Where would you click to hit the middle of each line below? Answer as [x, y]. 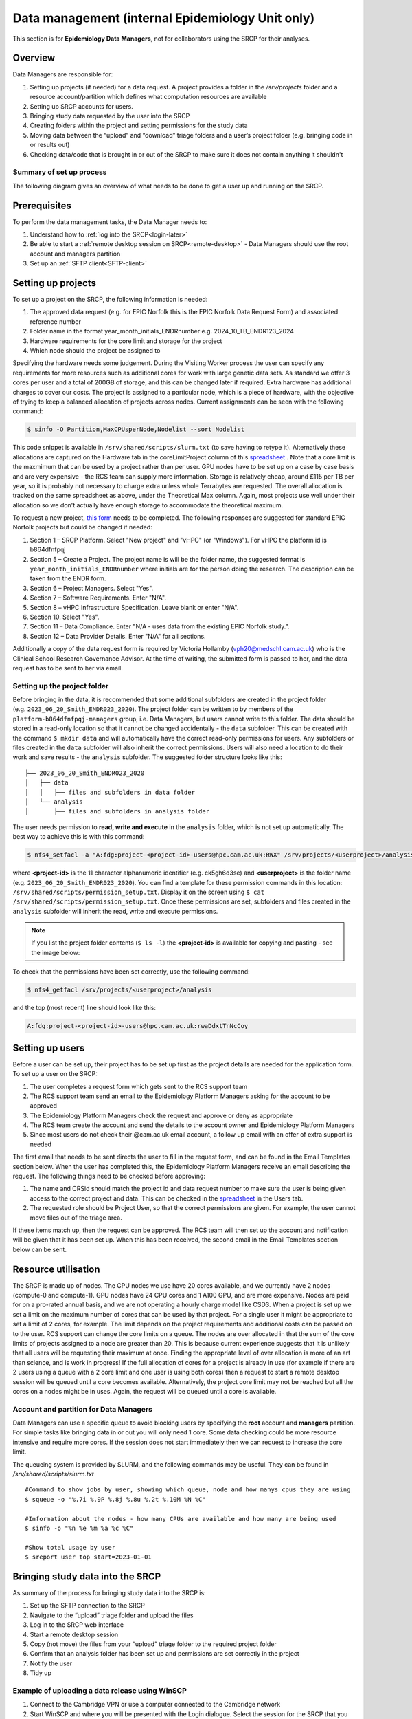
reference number [56, 321]
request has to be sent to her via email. [68, 668]
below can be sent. [39, 1249]
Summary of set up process [60, 172]
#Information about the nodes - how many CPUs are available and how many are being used [181, 1519]
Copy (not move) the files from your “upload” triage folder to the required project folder [153, 1644]
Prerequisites [42, 205]
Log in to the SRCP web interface [77, 1625]
